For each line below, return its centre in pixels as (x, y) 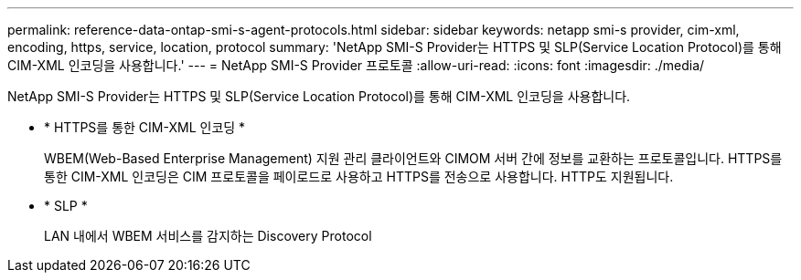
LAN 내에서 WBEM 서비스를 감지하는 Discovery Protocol (208, 236)
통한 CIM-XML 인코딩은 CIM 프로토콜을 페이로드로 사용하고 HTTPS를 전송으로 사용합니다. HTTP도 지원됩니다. (359, 176)
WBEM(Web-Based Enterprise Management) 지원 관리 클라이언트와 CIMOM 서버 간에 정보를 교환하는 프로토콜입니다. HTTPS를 (413, 158)
